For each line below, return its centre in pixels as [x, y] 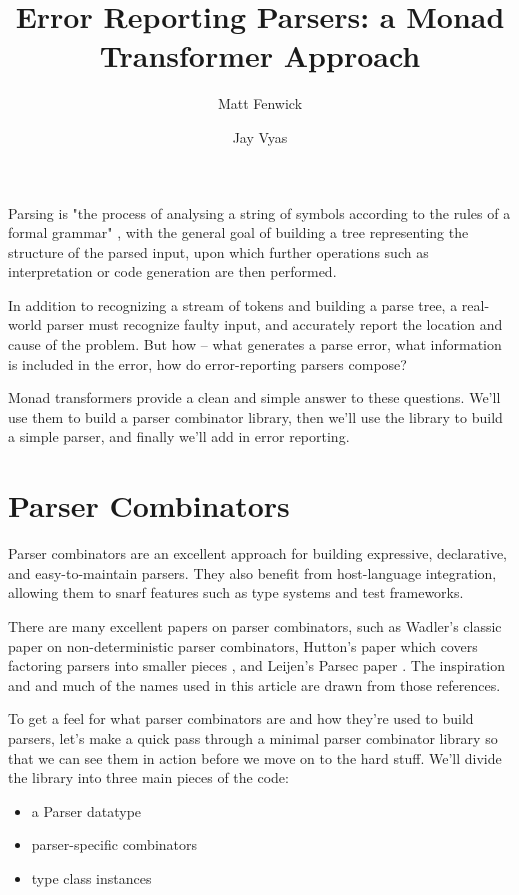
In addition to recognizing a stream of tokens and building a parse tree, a [233, 304]
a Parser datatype [86, 810]
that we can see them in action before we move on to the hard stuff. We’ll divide [255, 757]
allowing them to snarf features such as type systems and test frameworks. [236, 592]
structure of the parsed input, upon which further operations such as [218, 251]
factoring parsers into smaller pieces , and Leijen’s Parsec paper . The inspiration [257, 665]
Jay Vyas [260, 136]
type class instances [91, 877]
